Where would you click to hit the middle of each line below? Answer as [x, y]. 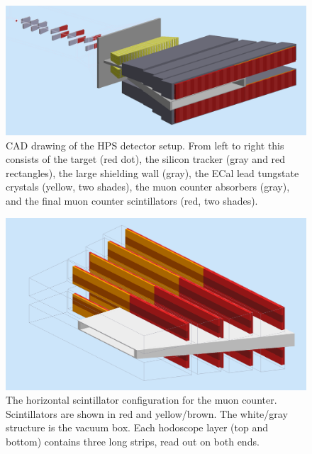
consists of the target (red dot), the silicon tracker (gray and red [146, 159]
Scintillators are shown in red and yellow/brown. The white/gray [147, 413]
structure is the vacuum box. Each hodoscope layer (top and [137, 427]
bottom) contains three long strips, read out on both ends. [133, 441]
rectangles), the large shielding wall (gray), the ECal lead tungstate [152, 172]
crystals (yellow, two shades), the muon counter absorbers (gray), [148, 187]
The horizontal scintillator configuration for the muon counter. [141, 400]
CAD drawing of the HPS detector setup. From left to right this [145, 145]
